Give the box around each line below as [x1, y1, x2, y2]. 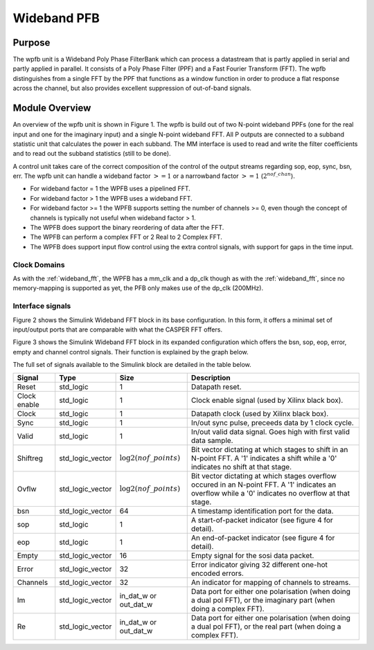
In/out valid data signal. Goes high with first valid [190, 427, 350, 437]
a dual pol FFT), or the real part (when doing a [190, 622, 341, 631]
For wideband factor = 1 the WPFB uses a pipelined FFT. [30, 184, 190, 193]
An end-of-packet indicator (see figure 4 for [190, 533, 335, 543]
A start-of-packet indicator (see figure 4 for [190, 516, 334, 525]
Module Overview [12, 102, 91, 114]
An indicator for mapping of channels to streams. [190, 578, 351, 588]
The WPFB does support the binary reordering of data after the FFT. [30, 224, 224, 232]
